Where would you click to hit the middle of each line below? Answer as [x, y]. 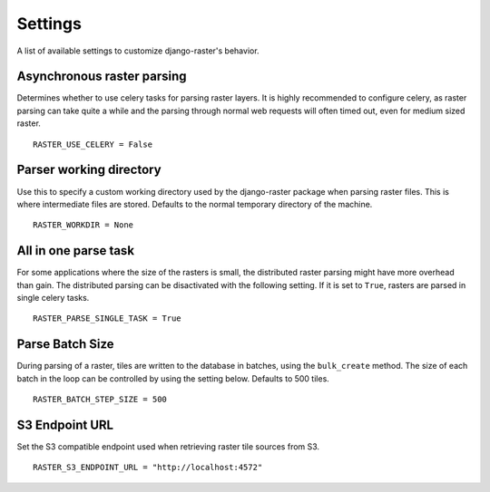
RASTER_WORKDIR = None [83, 225]
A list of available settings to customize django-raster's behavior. [138, 51]
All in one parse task [76, 251]
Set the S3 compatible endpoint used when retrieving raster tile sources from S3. [168, 446]
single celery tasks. [53, 298]
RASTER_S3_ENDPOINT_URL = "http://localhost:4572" [148, 468]
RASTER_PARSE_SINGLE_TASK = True [107, 318]
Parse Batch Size [65, 344]
